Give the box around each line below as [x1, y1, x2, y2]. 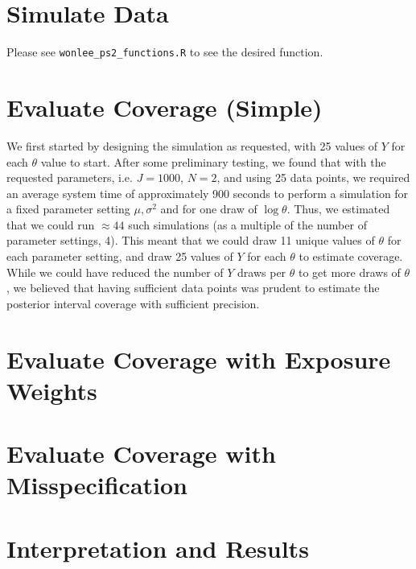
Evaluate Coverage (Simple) [6, 90, 323, 123]
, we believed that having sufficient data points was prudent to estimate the [6, 279, 380, 296]
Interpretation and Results [6, 531, 309, 564]
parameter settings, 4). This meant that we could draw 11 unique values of [6, 232, 375, 249]
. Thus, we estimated [286, 200, 390, 217]
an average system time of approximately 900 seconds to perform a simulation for [6, 184, 409, 201]
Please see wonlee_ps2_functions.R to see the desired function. [6, 43, 323, 60]
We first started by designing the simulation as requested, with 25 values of [6, 137, 378, 154]
